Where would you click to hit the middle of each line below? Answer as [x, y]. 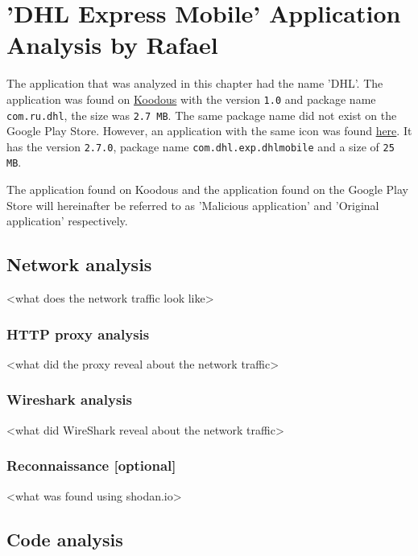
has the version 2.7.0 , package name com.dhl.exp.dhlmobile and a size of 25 [201, 146]
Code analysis [65, 539]
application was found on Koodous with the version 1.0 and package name [191, 99]
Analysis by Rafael [112, 45]
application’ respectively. [67, 221]
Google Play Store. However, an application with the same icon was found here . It [209, 131]
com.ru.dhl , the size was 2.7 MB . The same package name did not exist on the [202, 115]
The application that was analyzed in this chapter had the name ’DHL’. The [195, 83]
